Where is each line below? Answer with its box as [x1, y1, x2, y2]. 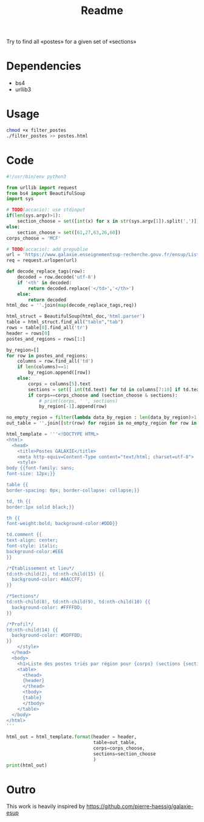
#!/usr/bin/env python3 [6, 173, 67, 179]
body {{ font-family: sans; [6, 465, 75, 472]
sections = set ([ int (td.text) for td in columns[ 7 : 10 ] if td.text [28, 386, 202, 392]
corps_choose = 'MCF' [6, 235, 61, 241]
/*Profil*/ [6, 621, 34, 627]
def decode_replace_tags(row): [6, 268, 86, 274]
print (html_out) [6, 762, 47, 768]
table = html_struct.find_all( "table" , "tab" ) [6, 319, 123, 326]
